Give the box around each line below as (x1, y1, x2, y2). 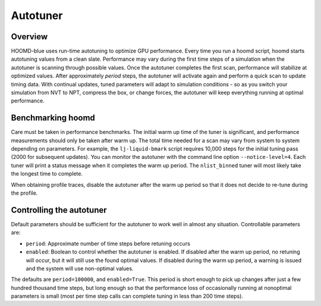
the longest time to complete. (11, 170, 83, 177)
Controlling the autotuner (11, 205, 107, 215)
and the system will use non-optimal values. (26, 265, 134, 272)
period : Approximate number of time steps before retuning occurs (26, 240, 190, 247)
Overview (11, 32, 48, 42)
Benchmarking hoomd (11, 113, 95, 123)
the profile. (11, 189, 38, 196)
